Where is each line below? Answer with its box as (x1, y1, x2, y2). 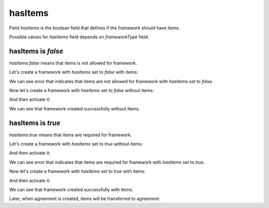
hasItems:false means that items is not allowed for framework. (9, 60, 137, 66)
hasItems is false (9, 47, 63, 55)
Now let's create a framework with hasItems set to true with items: (9, 168, 145, 174)
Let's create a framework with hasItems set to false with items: (9, 69, 138, 75)
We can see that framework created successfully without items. (9, 105, 140, 111)
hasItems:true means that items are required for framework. (9, 132, 132, 138)
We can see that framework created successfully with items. (9, 187, 134, 193)
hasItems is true (9, 118, 61, 127)
